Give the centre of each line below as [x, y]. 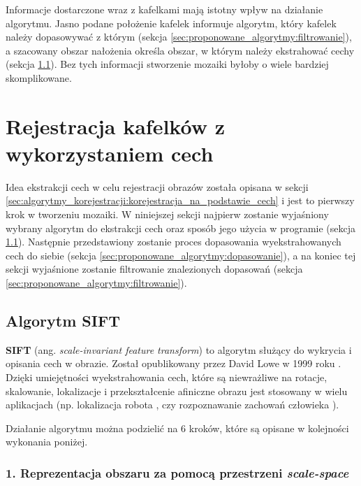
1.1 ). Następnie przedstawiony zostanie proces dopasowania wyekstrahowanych [174, 242]
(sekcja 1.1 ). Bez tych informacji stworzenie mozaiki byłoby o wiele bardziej [167, 64]
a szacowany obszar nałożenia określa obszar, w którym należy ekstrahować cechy [180, 50]
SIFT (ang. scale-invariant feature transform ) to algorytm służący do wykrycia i [179, 349]
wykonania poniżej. [47, 442]
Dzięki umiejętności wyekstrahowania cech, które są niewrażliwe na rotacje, [167, 377]
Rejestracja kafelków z [115, 126]
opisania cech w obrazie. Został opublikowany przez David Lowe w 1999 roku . [174, 363]
